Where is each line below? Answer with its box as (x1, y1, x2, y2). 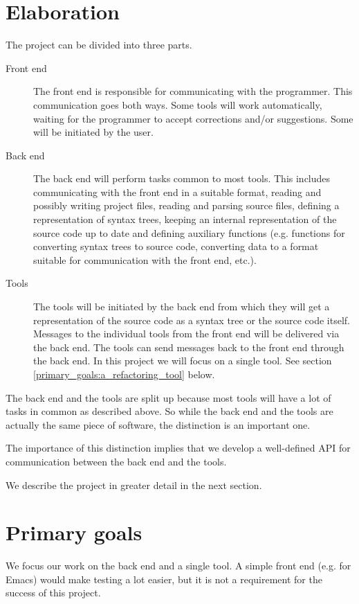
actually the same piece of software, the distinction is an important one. (6, 417, 311, 432)
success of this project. (6, 585, 101, 600)
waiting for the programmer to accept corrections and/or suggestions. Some (33, 111, 353, 125)
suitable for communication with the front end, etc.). (33, 252, 257, 267)
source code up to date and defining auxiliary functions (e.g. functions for (33, 225, 345, 240)
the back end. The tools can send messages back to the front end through (33, 339, 344, 354)
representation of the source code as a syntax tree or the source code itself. (33, 312, 350, 327)
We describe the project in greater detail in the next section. (6, 477, 262, 492)
